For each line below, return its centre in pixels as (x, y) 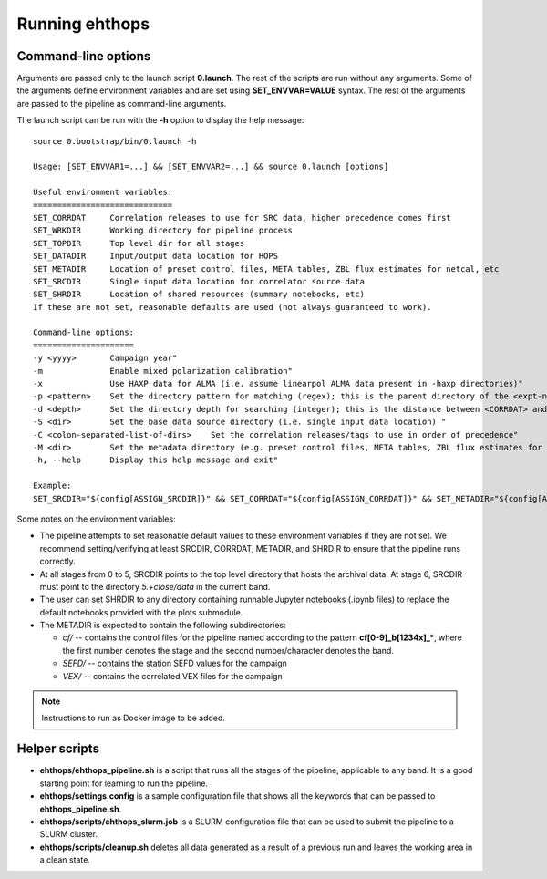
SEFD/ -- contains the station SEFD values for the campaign (175, 663)
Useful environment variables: (103, 192)
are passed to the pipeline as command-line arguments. (122, 103)
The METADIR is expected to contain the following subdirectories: (163, 626)
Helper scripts (58, 749)
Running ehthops (83, 24)
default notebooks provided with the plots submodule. (141, 612)
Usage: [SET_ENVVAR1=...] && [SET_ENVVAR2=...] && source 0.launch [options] (211, 167)
